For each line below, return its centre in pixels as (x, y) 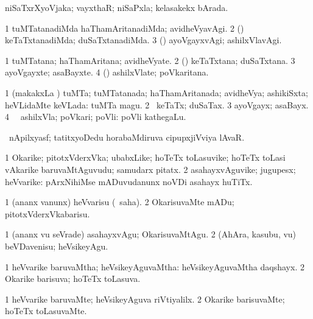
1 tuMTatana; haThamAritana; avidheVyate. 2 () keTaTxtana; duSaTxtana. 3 (150, 60)
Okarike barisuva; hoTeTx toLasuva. (73, 279)
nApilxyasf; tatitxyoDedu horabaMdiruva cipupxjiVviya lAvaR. (127, 137)
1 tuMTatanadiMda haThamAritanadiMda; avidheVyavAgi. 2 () (125, 28)
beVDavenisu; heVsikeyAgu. (57, 246)
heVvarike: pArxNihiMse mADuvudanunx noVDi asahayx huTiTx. (129, 181)
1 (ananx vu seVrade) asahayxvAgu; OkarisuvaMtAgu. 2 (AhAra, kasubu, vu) (151, 234)
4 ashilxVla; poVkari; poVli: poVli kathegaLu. (96, 117)
